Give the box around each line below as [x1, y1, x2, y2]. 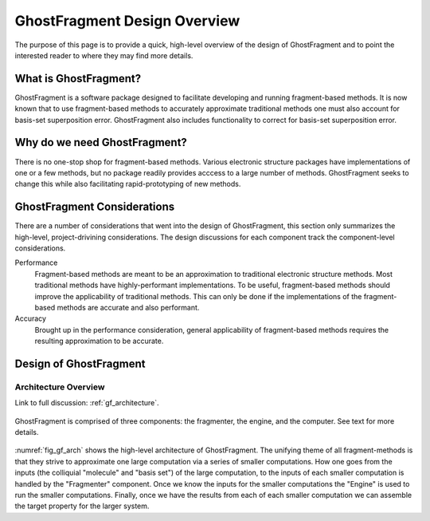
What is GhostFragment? [14, 72, 142, 85]
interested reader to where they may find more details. [14, 50, 193, 60]
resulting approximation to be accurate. [34, 336, 164, 346]
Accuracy [14, 314, 47, 323]
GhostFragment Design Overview [14, 12, 240, 30]
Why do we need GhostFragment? [14, 136, 187, 149]
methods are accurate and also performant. [57, 302, 200, 312]
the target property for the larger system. [14, 501, 150, 511]
